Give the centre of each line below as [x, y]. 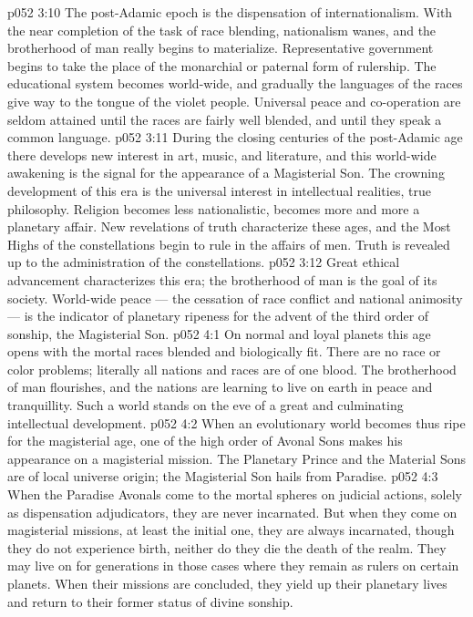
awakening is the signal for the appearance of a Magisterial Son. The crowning [226, 173]
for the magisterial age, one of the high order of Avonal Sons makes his [205, 441]
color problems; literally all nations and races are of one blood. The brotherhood [232, 369]
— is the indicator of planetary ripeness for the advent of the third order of [218, 316]
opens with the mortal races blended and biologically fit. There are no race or [224, 351]
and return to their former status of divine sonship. [150, 601]
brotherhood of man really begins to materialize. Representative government [221, 48]
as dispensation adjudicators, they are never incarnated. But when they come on [232, 512]
